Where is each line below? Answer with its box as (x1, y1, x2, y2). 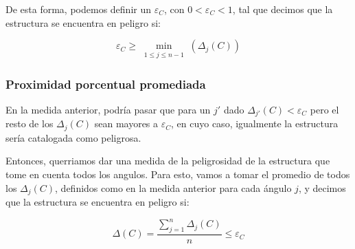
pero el (310, 102, 339, 116)
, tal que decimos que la (232, 2, 333, 16)
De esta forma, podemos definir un (5, 2, 151, 16)
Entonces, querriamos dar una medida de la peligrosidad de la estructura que (5, 153, 330, 168)
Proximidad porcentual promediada (5, 75, 206, 92)
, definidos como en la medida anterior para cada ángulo (55, 180, 292, 195)
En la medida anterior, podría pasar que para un (5, 102, 211, 116)
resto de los (5, 116, 54, 131)
